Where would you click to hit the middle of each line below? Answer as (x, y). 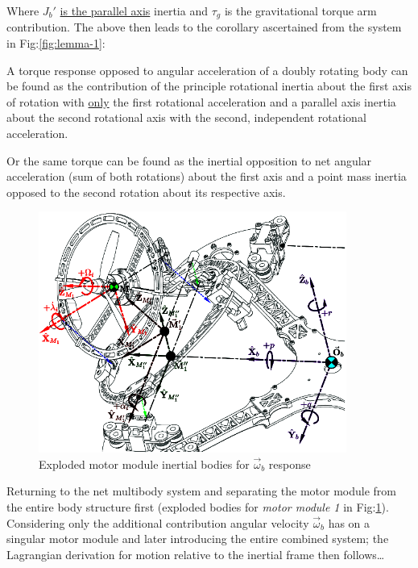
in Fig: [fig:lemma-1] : (56, 43)
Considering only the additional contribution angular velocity (158, 522)
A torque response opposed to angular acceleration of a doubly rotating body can (207, 70)
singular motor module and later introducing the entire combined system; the (198, 539)
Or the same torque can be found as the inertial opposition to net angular (189, 160)
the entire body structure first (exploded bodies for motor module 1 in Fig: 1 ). (198, 507)
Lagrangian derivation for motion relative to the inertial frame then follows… (196, 554)
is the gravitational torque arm (300, 10)
